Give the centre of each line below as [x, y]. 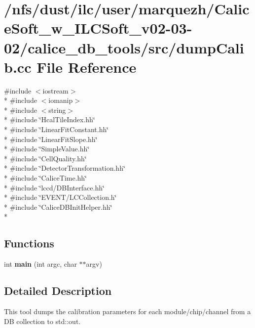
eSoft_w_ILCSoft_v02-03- [98, 28]
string [57, 110]
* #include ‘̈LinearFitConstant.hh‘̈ [56, 129]
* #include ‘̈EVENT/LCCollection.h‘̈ [60, 197]
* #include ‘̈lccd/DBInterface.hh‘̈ [54, 187]
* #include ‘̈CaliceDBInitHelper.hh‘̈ [58, 207]
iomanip [61, 100]
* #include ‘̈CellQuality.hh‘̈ [45, 158]
